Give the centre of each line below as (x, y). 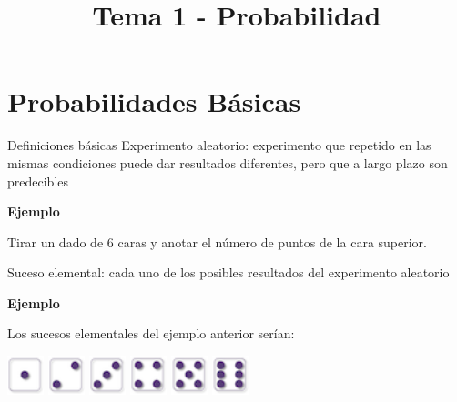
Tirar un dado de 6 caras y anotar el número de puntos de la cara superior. (217, 241)
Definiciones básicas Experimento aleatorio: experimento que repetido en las (219, 145)
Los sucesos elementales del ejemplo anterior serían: (151, 333)
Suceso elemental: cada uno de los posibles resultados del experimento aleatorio (228, 272)
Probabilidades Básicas (154, 101)
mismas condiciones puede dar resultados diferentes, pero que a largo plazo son (228, 162)
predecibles (38, 181)
